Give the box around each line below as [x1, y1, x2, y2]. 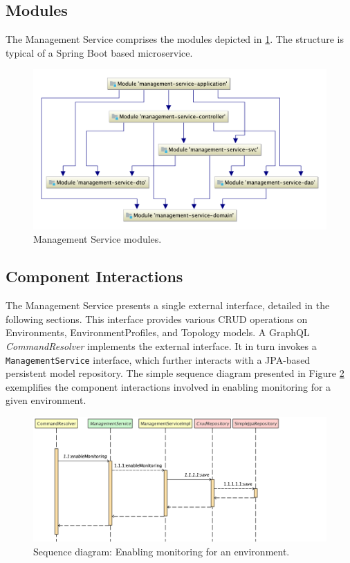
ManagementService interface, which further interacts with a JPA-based [6, 352, 311, 367]
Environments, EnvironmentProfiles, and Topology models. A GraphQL [6, 325, 310, 340]
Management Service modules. [33, 232, 162, 246]
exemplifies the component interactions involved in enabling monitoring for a [6, 379, 331, 394]
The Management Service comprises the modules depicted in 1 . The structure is [6, 32, 344, 46]
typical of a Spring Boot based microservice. [6, 45, 193, 59]
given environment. [6, 393, 86, 407]
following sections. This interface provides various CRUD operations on [6, 311, 308, 326]
